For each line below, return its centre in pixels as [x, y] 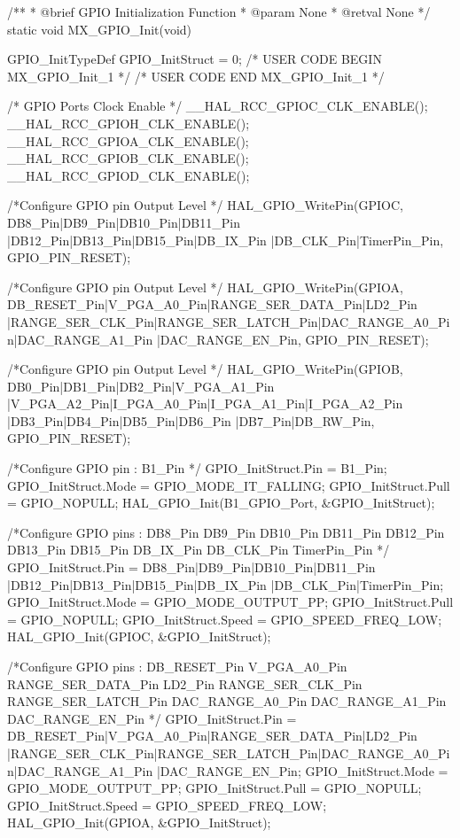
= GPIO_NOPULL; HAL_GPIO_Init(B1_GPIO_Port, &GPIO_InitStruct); [221, 503]
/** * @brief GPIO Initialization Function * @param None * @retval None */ [219, 12]
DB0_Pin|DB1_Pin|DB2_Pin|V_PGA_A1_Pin [141, 386]
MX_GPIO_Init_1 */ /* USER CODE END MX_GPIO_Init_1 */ [196, 76]
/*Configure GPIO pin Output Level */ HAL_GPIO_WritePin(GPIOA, [205, 287]
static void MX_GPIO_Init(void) [100, 29]
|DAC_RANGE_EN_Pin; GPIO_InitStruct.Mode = [302, 770]
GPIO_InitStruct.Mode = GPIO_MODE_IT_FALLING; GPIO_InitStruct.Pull [229, 485]
